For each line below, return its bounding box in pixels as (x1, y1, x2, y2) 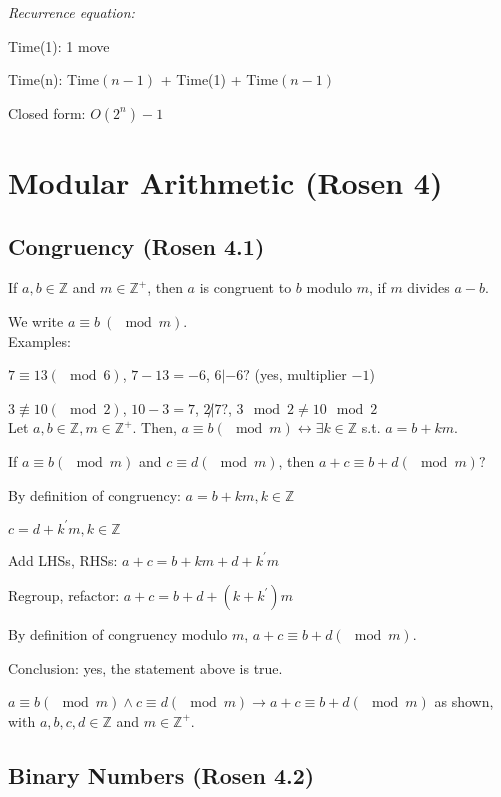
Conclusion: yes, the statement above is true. (8, 657, 283, 678)
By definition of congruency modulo (8, 624, 228, 645)
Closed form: (8, 102, 86, 123)
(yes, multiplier (254, 364, 347, 385)
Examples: (8, 330, 71, 351)
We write (8, 310, 64, 331)
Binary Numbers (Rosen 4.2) (8, 759, 315, 790)
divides (407, 277, 450, 298)
